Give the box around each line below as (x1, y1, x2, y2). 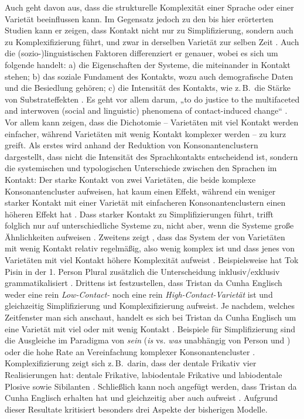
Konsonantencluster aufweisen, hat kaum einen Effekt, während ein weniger (5, 185, 276, 197)
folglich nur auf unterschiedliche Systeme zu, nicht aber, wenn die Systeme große (5, 219, 294, 231)
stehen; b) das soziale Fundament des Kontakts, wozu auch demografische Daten (5, 70, 293, 82)
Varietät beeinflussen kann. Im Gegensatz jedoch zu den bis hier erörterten (5, 12, 274, 25)
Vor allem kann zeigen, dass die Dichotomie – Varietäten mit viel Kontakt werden (5, 115, 299, 128)
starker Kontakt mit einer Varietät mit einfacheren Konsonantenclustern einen (5, 196, 286, 209)
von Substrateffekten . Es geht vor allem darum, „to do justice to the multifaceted (5, 93, 300, 105)
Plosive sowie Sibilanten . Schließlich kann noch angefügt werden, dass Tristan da (5, 380, 297, 392)
